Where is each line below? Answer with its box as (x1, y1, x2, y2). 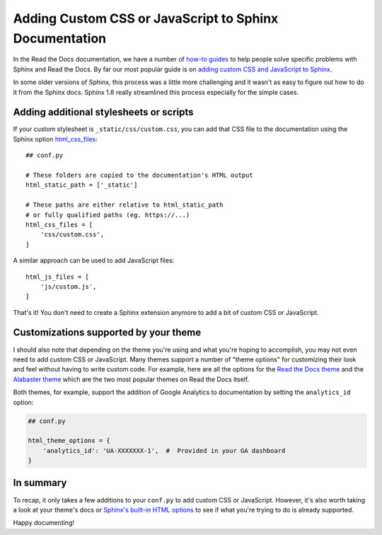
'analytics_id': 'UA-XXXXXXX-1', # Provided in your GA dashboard (42, 447, 286, 454)
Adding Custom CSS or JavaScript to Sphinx (13, 11, 279, 26)
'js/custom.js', (40, 282, 97, 290)
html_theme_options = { (28, 437, 111, 445)
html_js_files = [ (25, 272, 90, 281)
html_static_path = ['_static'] (25, 181, 138, 189)
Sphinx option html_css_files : (13, 134, 98, 143)
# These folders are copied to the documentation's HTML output (25, 171, 254, 179)
